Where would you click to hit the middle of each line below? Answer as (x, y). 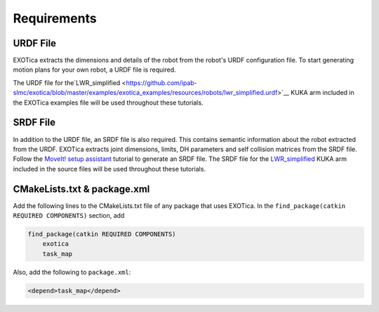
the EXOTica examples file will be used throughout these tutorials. (108, 103)
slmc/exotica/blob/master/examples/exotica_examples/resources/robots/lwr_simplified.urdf (145, 93)
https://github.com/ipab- (162, 83)
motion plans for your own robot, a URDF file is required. (94, 70)
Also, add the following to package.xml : (72, 272)
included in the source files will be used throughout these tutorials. (109, 169)
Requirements (55, 18)
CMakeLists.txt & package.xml (81, 189)
